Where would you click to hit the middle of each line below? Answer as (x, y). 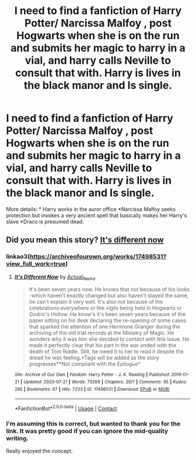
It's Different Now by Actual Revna (55, 277)
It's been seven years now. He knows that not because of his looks (109, 289)
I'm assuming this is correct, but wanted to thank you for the (93, 424)
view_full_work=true (36, 264)
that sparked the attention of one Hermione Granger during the (105, 327)
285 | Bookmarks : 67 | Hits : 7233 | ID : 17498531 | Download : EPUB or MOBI (92, 389)
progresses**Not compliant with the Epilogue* (85, 364)
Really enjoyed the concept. (39, 451)
